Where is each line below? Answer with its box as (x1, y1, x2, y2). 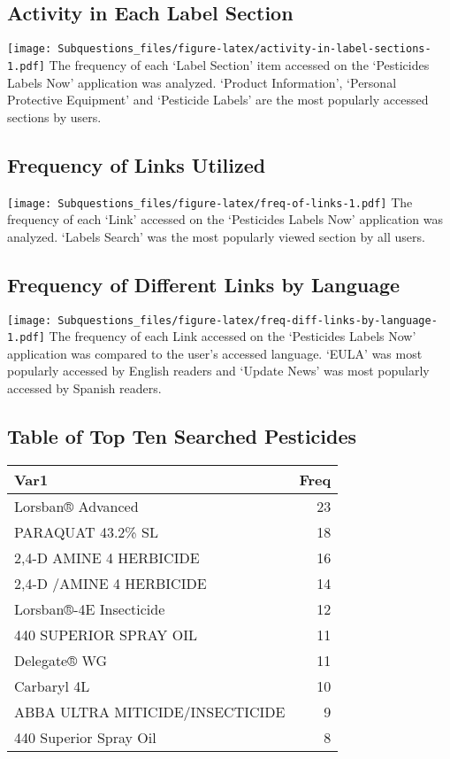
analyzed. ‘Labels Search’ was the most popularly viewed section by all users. (7, 227, 425, 245)
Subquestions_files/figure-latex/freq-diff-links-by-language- (57, 314, 438, 327)
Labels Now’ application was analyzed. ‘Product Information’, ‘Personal (7, 73, 397, 91)
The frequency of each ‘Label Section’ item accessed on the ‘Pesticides (49, 55, 430, 74)
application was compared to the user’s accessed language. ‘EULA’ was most (7, 344, 423, 362)
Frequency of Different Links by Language (7, 270, 400, 298)
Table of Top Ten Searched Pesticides (7, 422, 357, 450)
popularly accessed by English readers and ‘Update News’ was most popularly (7, 361, 430, 380)
